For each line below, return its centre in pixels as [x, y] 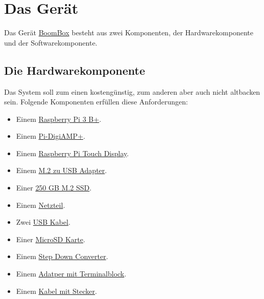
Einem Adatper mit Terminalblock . [71, 274]
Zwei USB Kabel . [43, 222]
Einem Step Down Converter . [62, 256]
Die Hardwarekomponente [75, 70]
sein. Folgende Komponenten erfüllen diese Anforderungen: [96, 102]
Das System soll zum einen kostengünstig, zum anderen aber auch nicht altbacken [132, 91]
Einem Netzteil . [41, 205]
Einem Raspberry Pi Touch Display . [73, 153]
